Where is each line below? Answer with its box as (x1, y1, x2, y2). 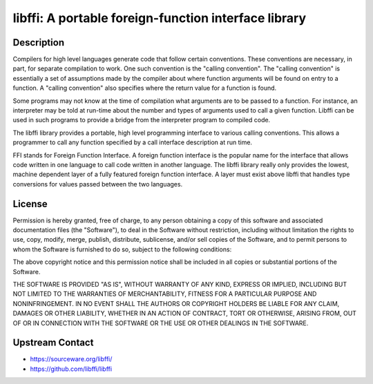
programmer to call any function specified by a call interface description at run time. (12, 138, 252, 146)
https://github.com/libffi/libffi (30, 365, 113, 373)
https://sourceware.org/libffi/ (30, 355, 113, 363)
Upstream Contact (12, 337, 94, 349)
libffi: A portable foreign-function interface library (12, 10, 307, 26)
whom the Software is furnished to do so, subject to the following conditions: (12, 245, 232, 253)
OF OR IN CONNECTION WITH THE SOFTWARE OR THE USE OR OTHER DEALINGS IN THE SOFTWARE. (12, 318, 309, 327)
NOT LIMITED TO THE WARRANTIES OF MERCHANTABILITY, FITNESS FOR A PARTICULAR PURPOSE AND (12, 290, 317, 298)
